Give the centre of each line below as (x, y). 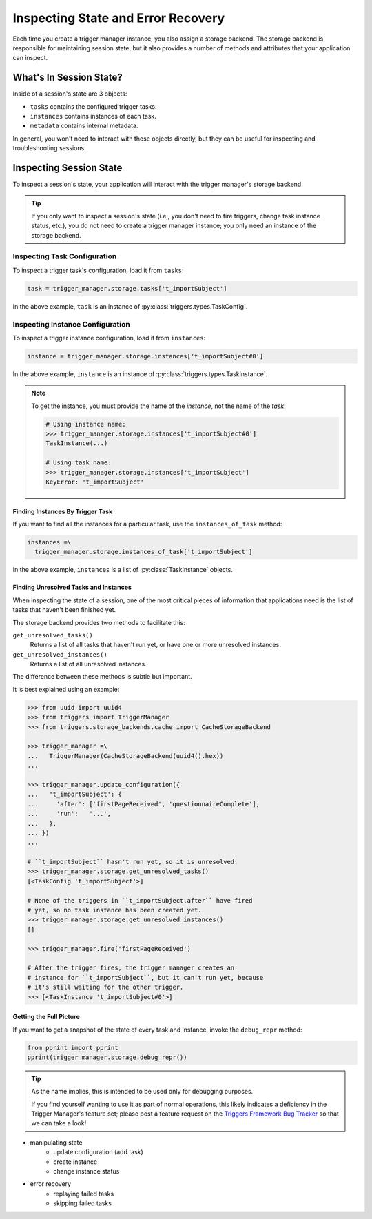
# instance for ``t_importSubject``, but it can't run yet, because (145, 977)
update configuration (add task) (99, 1152)
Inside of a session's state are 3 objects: (70, 94)
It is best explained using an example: (66, 689)
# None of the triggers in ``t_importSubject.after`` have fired (140, 900)
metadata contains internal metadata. (84, 126)
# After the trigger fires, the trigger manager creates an (131, 968)
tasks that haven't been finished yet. (64, 610)
